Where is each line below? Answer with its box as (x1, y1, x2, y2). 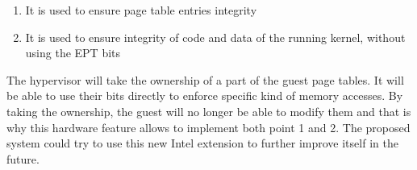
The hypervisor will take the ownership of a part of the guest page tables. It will (6, 71, 404, 88)
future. (6, 150, 40, 167)
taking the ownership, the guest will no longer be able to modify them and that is (6, 102, 411, 119)
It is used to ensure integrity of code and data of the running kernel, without (25, 28, 406, 45)
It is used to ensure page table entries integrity (25, 2, 257, 18)
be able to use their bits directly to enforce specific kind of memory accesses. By (6, 87, 403, 104)
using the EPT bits (25, 44, 121, 61)
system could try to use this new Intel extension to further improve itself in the (6, 135, 398, 151)
